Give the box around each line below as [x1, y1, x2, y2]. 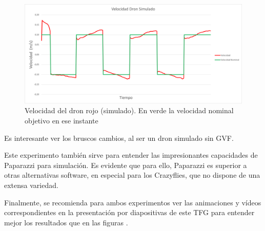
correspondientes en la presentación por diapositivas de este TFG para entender [4, 207, 255, 218]
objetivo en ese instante [25, 115, 98, 125]
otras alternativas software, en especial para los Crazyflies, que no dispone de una [4, 170, 260, 180]
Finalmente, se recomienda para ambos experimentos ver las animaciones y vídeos [4, 197, 261, 207]
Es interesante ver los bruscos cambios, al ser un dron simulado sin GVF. [4, 132, 234, 143]
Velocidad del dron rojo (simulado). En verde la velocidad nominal [25, 105, 234, 116]
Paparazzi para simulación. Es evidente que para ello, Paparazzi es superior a [4, 159, 247, 170]
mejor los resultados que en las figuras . [4, 217, 128, 227]
